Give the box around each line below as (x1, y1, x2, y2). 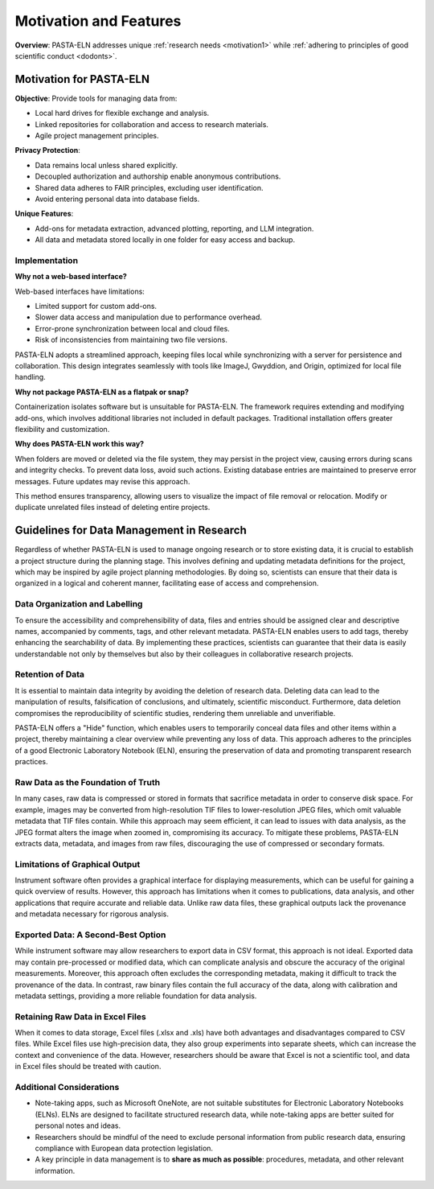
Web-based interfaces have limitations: (14, 286, 145, 296)
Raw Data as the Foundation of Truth (14, 776, 161, 788)
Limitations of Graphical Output (14, 858, 141, 870)
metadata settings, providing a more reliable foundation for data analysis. (14, 990, 257, 1001)
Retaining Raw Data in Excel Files (14, 1010, 146, 1022)
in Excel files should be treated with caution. (14, 1062, 162, 1072)
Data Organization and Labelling (14, 599, 143, 610)
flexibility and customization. (14, 424, 110, 434)
